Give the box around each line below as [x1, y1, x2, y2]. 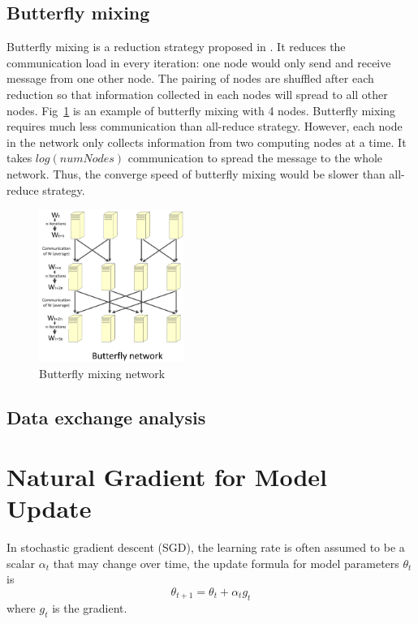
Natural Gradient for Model [6, 460, 327, 493]
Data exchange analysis [6, 404, 206, 429]
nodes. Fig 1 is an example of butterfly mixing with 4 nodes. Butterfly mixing [6, 101, 396, 118]
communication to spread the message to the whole [127, 149, 383, 166]
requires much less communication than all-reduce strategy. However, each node [6, 118, 403, 135]
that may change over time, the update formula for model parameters [53, 554, 399, 571]
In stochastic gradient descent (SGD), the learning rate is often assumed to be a [6, 539, 405, 556]
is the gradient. [52, 599, 127, 616]
